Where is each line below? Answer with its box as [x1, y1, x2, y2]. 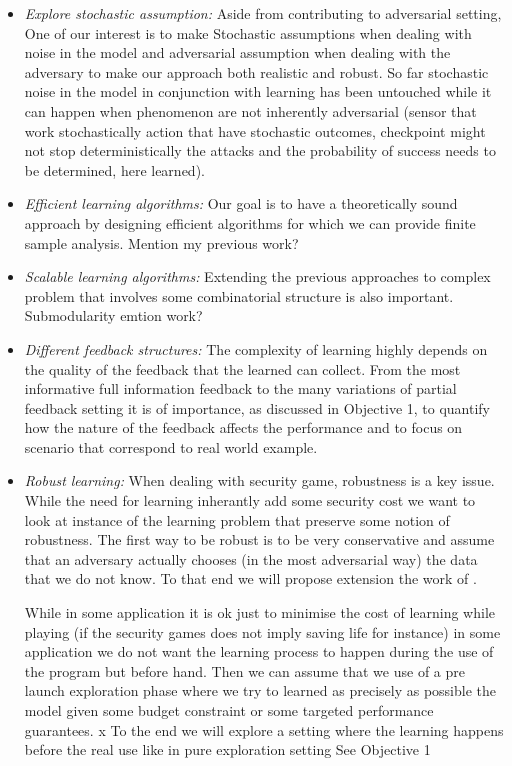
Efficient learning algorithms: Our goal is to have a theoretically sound [24, 193, 458, 214]
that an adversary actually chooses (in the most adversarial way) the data [24, 548, 478, 569]
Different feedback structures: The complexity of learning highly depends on [24, 338, 488, 359]
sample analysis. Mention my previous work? [24, 232, 299, 253]
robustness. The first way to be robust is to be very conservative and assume [24, 529, 495, 550]
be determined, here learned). [24, 159, 205, 180]
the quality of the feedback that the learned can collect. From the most [24, 358, 461, 379]
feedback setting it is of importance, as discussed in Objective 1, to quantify [24, 397, 491, 418]
